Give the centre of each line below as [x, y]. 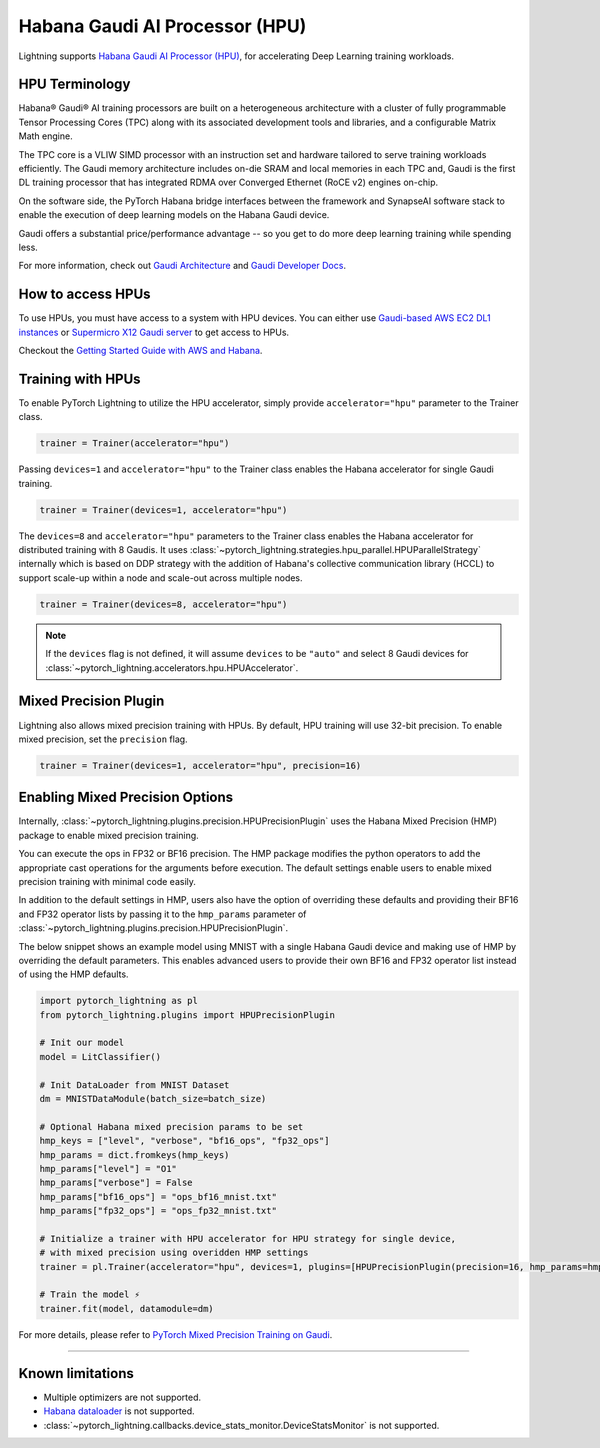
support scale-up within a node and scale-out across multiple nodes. [161, 577]
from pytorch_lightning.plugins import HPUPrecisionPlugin [187, 1014]
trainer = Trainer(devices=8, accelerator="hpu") [163, 604]
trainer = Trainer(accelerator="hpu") [134, 443]
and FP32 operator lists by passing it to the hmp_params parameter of [162, 914]
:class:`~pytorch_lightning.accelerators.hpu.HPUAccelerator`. [172, 667]
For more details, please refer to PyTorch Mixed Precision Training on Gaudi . [175, 1334]
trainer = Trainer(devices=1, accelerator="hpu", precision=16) [200, 765]
